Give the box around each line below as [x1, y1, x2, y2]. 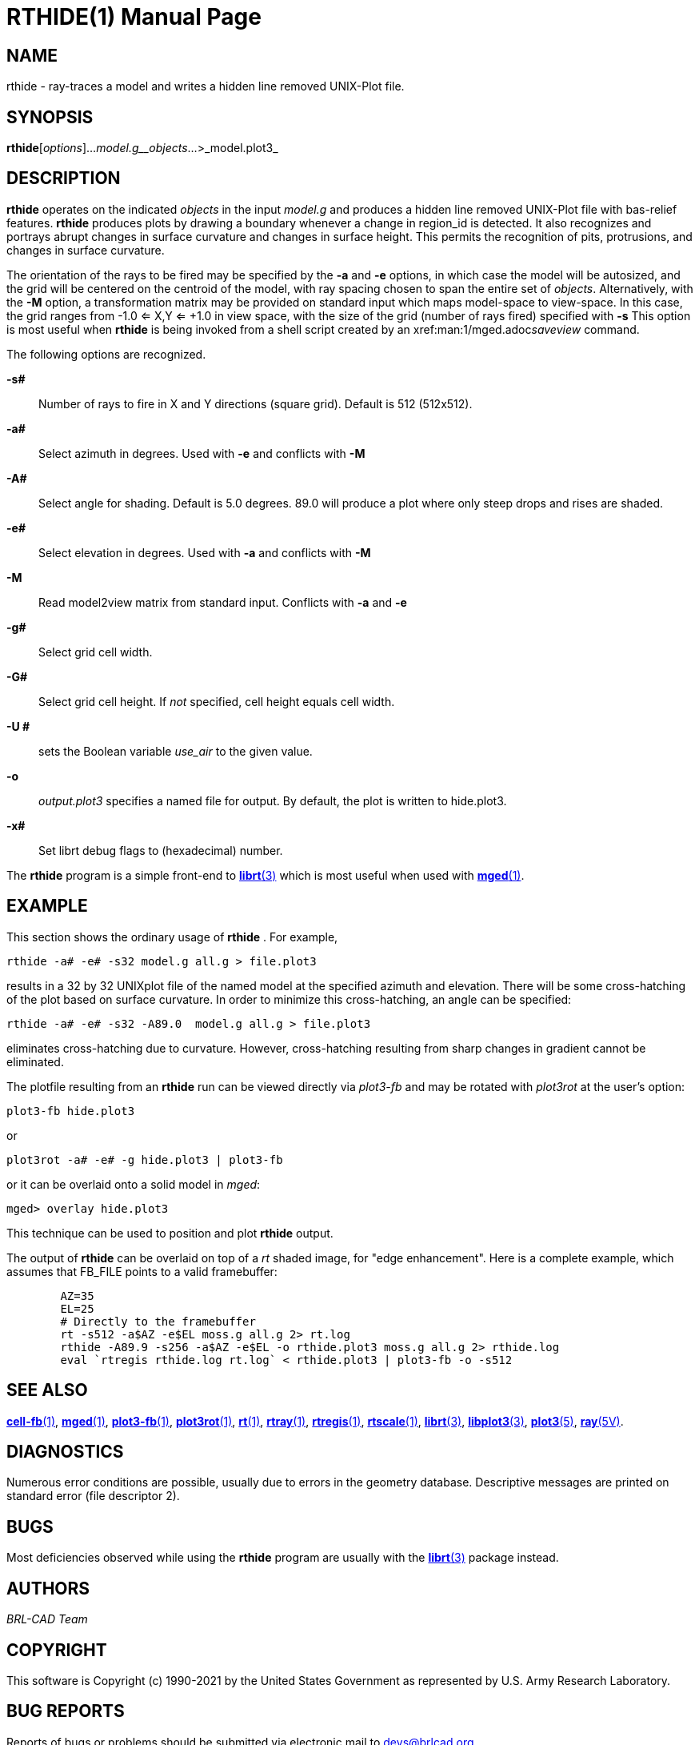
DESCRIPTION [6, 168, 121, 189]
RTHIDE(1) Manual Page [6, 3, 262, 30]
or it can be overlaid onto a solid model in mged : [6, 1177, 261, 1191]
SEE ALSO [6, 1380, 88, 1401]
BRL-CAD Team [6, 1612, 88, 1627]
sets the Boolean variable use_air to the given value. [38, 744, 313, 758]
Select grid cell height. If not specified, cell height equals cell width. [38, 694, 395, 708]
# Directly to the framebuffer [60, 1314, 256, 1328]
